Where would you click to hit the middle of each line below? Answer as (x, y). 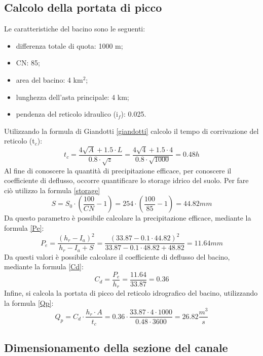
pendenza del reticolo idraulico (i (67, 114)
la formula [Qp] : (29, 302)
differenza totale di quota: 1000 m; (69, 45)
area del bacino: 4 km (49, 79)
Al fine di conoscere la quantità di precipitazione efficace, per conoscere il (118, 170)
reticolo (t (20, 141)
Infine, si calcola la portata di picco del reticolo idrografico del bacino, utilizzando (131, 293)
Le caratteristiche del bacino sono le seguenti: (75, 29)
